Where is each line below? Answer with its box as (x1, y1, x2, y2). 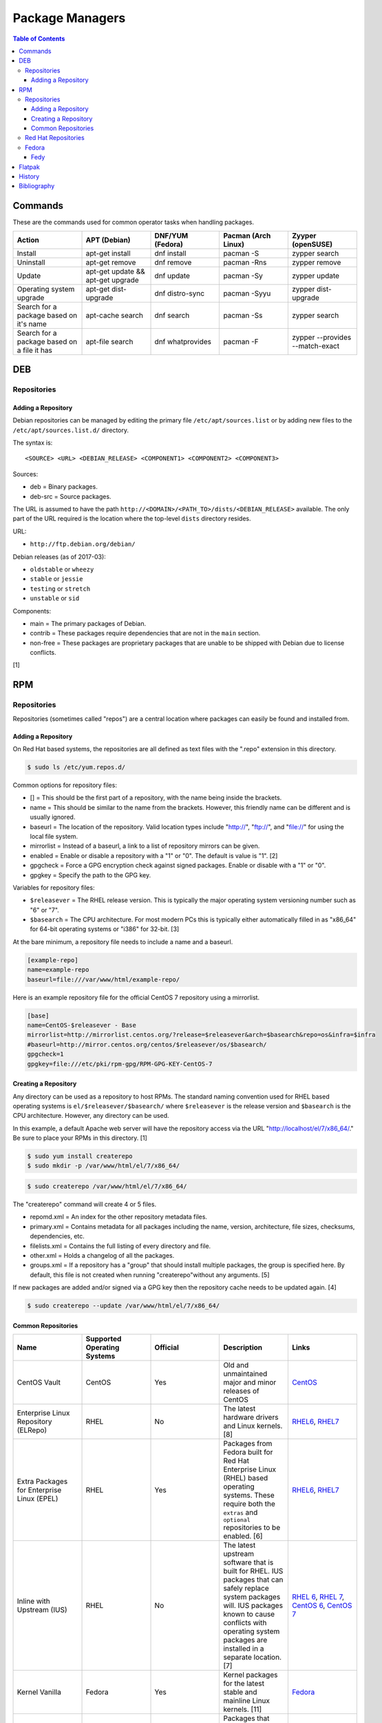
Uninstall (17, 257, 45, 267)
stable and (223, 1687, 257, 1697)
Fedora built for (223, 1447, 273, 1457)
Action (17, 235, 39, 245)
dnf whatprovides (154, 336, 212, 346)
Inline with (17, 1596, 51, 1606)
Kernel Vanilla (17, 1687, 61, 1697)
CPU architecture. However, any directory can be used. (12, 1112, 169, 1120)
